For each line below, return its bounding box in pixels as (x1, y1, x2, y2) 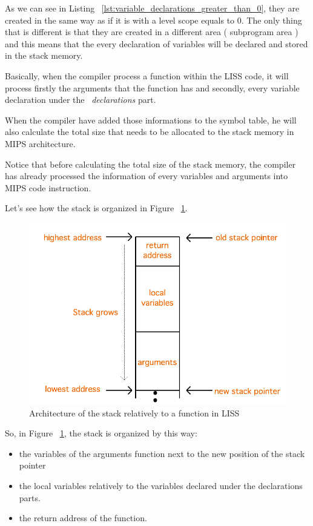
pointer (19, 459, 46, 472)
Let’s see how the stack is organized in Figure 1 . (5, 202, 188, 214)
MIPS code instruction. (5, 181, 91, 194)
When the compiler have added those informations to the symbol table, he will (5, 113, 297, 126)
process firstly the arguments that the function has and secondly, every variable (5, 81, 300, 94)
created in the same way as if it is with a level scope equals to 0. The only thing (5, 13, 302, 26)
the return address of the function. (19, 511, 147, 524)
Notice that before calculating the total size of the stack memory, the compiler (5, 157, 296, 170)
